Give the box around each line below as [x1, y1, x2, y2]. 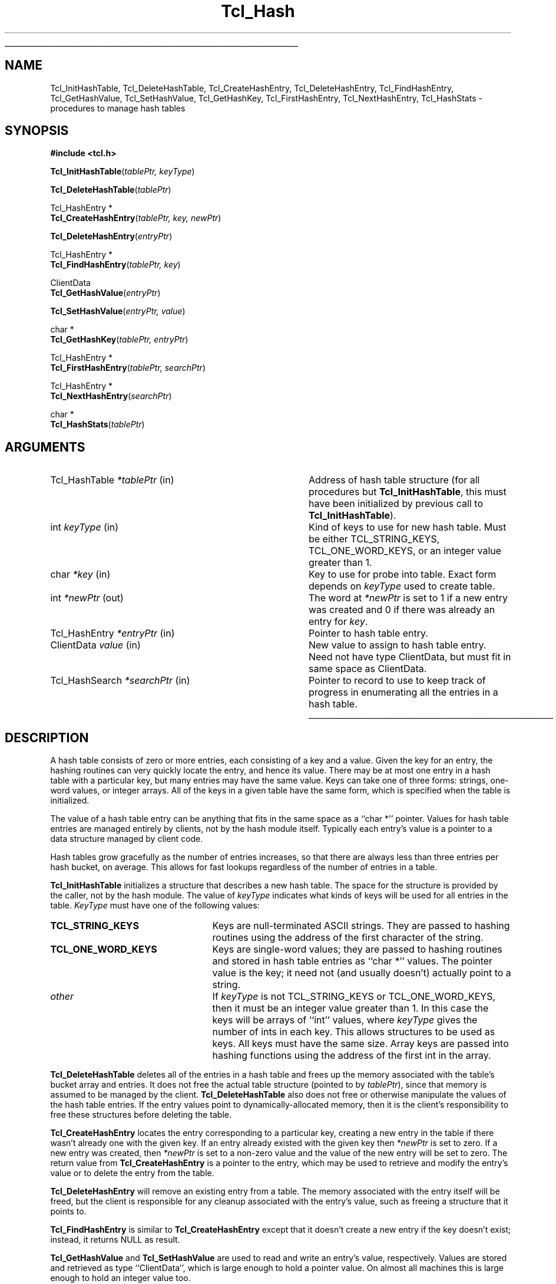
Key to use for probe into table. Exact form [308, 568, 497, 581]
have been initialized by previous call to [308, 498, 483, 510]
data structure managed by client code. [50, 834, 203, 844]
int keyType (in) [50, 521, 119, 534]
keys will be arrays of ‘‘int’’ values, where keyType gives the [212, 1014, 478, 1026]
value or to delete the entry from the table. [50, 1168, 214, 1178]
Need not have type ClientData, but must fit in [308, 651, 511, 663]
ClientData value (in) [50, 639, 141, 651]
